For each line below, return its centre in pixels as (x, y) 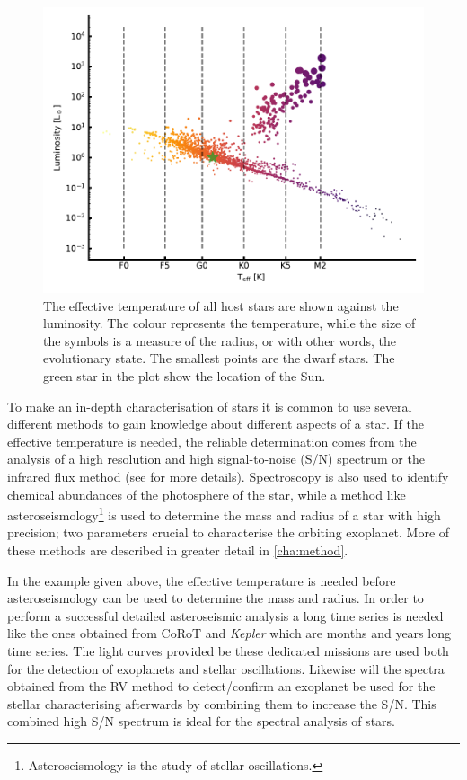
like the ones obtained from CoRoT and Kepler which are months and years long (229, 633)
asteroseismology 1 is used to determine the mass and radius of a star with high (224, 514)
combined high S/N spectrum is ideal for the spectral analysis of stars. (201, 721)
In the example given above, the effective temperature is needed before (202, 580)
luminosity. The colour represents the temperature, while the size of (229, 323)
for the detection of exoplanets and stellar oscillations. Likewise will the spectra (226, 668)
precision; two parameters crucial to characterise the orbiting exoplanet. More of (229, 532)
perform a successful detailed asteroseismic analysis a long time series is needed (225, 615)
